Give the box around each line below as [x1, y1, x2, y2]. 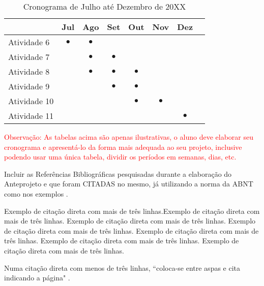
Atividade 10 [8, 95, 54, 107]
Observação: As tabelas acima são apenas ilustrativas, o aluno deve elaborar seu [4, 132, 253, 142]
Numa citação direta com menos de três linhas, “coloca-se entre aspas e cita [4, 262, 241, 273]
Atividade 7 [8, 51, 50, 62]
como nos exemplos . [4, 188, 68, 199]
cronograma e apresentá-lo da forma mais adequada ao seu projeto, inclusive [4, 141, 242, 152]
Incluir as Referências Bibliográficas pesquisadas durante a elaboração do [4, 168, 232, 179]
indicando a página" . [4, 272, 70, 283]
